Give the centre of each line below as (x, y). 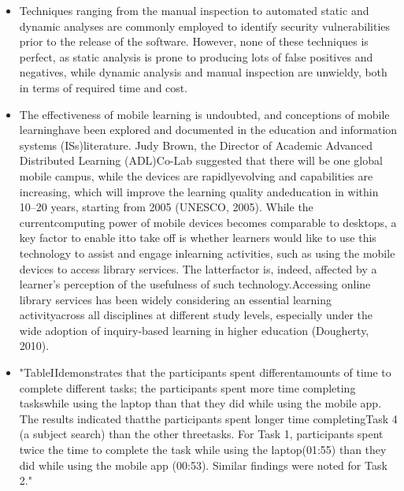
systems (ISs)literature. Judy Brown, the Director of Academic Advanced (196, 145)
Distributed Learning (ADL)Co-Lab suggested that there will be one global (201, 160)
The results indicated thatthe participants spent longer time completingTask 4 (208, 418)
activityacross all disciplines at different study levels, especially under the (196, 315)
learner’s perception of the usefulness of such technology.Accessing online (195, 284)
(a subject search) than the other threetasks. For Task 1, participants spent (201, 434)
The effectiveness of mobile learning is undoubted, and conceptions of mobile (204, 114)
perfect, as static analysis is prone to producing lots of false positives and (196, 56)
